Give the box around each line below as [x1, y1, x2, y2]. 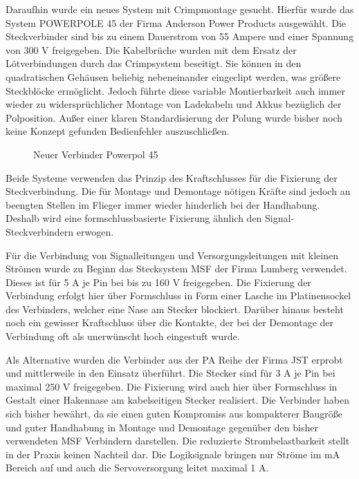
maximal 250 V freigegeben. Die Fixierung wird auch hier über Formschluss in [6, 379, 338, 393]
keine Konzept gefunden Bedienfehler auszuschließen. [6, 124, 230, 138]
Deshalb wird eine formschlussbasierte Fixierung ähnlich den [6, 211, 262, 225]
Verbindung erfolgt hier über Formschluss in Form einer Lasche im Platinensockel [6, 288, 351, 303]
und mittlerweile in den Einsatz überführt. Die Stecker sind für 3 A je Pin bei [6, 366, 335, 380]
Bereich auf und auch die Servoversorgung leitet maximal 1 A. [6, 460, 269, 475]
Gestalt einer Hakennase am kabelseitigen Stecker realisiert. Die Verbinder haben [6, 393, 350, 407]
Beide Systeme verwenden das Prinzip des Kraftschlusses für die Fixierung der [6, 170, 338, 185]
